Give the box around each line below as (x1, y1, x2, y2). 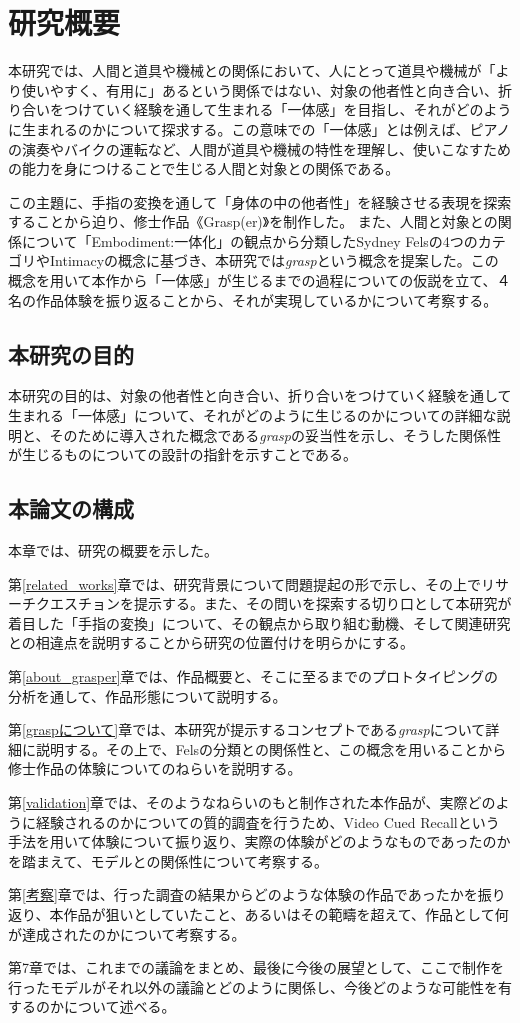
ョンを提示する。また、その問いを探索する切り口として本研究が (91, 593, 512, 614)
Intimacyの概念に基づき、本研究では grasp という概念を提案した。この (49, 250, 499, 271)
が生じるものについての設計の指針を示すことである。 (8, 444, 358, 465)
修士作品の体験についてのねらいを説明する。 (8, 758, 302, 779)
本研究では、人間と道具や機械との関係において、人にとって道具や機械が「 (8, 60, 496, 81)
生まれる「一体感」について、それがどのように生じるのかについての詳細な (8, 405, 497, 426)
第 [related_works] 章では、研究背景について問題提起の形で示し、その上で (8, 573, 482, 594)
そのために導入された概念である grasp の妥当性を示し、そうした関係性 (49, 424, 501, 445)
